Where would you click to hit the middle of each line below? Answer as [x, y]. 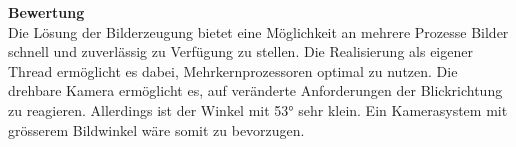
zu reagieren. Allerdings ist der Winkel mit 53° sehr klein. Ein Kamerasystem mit [258, 109]
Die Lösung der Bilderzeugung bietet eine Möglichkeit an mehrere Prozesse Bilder [258, 31]
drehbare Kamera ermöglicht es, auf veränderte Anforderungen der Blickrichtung [255, 90]
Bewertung [46, 12]
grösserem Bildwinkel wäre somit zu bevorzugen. [156, 129]
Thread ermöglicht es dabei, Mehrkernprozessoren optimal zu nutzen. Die [233, 70]
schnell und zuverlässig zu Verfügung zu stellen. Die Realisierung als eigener [240, 51]
